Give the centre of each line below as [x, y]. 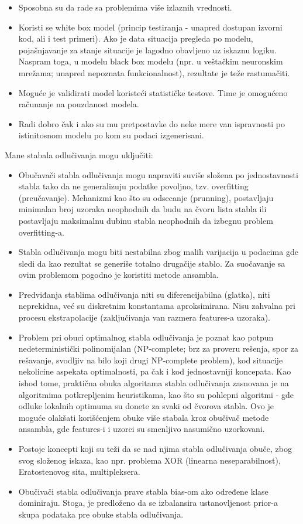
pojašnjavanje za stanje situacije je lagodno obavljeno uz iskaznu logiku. [147, 50]
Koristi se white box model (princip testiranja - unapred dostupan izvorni [150, 27]
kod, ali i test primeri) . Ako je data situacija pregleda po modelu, [136, 38]
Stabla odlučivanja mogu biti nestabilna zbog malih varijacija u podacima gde [158, 252]
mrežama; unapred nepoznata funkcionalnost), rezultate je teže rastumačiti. [154, 72]
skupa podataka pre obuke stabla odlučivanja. [101, 514]
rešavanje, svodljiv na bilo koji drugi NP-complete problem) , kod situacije [151, 360]
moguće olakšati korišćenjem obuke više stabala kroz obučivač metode [144, 417]
